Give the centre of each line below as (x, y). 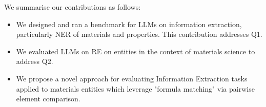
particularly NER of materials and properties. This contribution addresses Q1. (139, 34)
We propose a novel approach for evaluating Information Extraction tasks (132, 78)
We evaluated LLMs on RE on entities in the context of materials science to (136, 51)
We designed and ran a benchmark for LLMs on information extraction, (129, 24)
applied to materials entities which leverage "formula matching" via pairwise (135, 88)
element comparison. (48, 99)
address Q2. (35, 61)
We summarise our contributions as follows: (73, 7)
